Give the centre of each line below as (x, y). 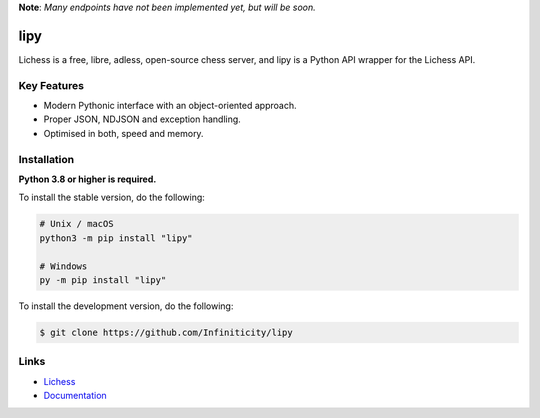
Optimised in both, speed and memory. (123, 133)
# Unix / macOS (76, 224)
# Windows (63, 266)
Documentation (75, 395)
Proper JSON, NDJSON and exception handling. (142, 119)
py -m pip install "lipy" (103, 279)
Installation (46, 159)
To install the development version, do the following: (126, 306)
